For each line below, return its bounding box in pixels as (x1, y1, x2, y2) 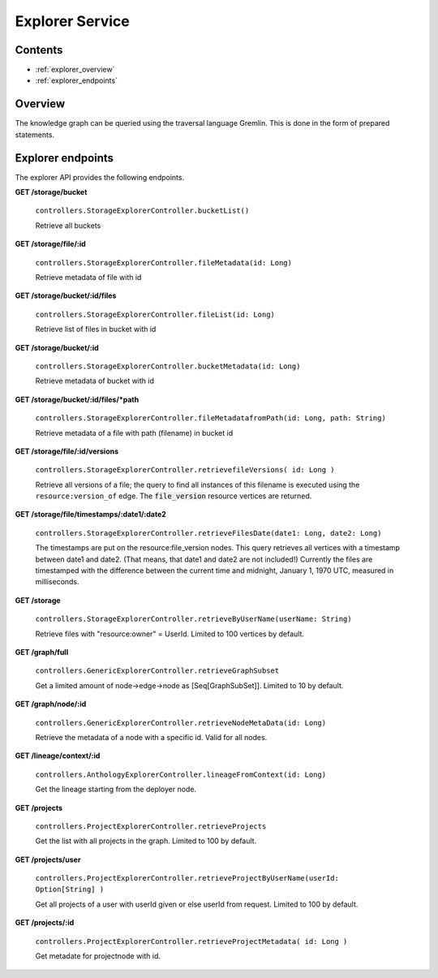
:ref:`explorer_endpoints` (35, 75, 118, 85)
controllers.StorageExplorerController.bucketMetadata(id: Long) (35, 361, 301, 371)
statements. (15, 130, 55, 140)
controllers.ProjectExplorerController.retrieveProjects (35, 821, 267, 831)
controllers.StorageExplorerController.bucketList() (35, 206, 250, 215)
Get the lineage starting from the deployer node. (35, 784, 197, 795)
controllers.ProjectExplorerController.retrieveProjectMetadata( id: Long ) (35, 937, 348, 946)
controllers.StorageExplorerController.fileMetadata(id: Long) (35, 258, 292, 267)
